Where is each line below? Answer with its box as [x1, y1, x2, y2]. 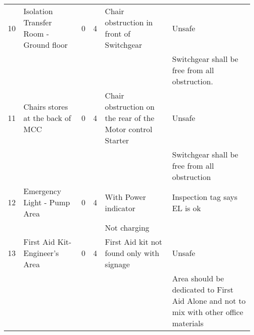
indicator [105, 202, 136, 214]
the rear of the [105, 112, 154, 123]
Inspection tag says [172, 191, 238, 202]
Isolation [23, 5, 53, 17]
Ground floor [23, 39, 68, 50]
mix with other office [172, 306, 243, 317]
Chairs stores [23, 101, 68, 112]
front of [105, 28, 130, 39]
